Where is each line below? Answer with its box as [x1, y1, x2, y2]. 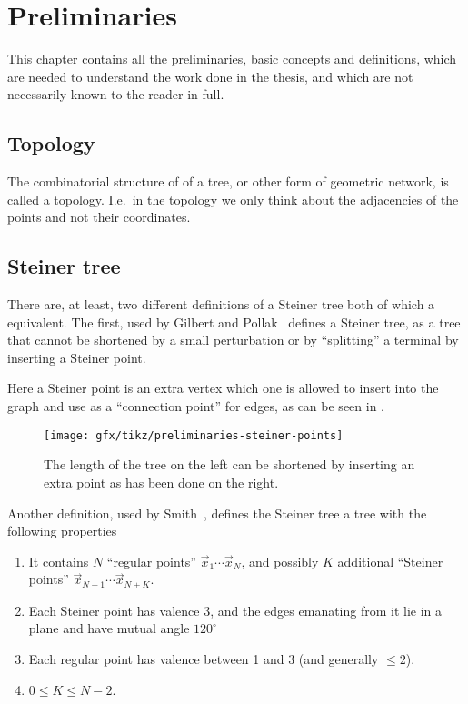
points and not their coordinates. [7, 207, 191, 226]
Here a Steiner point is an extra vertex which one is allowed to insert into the [7, 378, 439, 397]
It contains [28, 551, 89, 570]
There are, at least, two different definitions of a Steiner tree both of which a [7, 295, 435, 314]
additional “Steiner [337, 551, 443, 570]
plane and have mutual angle [28, 619, 190, 638]
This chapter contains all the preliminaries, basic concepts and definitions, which [7, 49, 457, 68]
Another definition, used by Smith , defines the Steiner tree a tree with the [7, 503, 427, 522]
